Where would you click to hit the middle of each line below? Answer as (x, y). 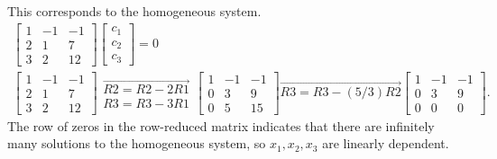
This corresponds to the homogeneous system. (134, 11)
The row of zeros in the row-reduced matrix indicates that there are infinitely (221, 125)
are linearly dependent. (386, 143)
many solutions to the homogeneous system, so (137, 143)
